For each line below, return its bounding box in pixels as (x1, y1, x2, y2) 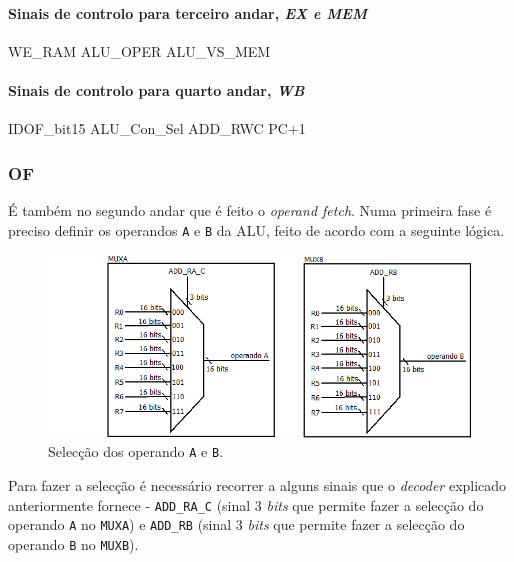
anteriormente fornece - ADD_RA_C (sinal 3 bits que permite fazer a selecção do (8, 494, 484, 515)
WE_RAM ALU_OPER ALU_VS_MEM (8, 40, 271, 61)
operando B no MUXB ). (8, 533, 139, 554)
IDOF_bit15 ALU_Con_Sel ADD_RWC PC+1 (8, 118, 306, 139)
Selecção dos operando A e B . (48, 441, 224, 462)
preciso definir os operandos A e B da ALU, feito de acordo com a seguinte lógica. (8, 219, 505, 240)
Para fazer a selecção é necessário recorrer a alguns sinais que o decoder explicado (8, 474, 507, 495)
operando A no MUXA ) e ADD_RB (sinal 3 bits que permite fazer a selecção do (8, 514, 465, 535)
